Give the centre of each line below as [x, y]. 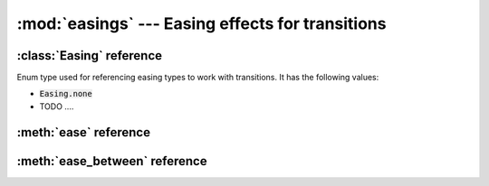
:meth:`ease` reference [84, 132]
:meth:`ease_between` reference [112, 161]
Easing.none [66, 94]
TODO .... [57, 106]
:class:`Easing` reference [90, 56]
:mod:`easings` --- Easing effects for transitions [201, 23]
